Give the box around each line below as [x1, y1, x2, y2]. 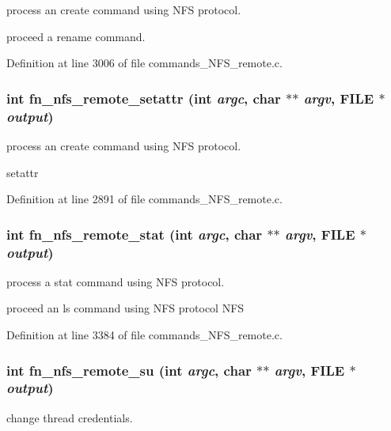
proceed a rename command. [6, 28, 146, 44]
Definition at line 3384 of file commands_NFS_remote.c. [6, 327, 283, 343]
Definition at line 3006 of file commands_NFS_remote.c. [6, 55, 283, 71]
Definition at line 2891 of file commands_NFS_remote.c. [6, 191, 283, 207]
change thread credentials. [6, 409, 133, 425]
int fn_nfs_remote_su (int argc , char [6, 360, 252, 380]
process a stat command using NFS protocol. [6, 273, 225, 289]
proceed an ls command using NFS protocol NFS [6, 300, 245, 316]
